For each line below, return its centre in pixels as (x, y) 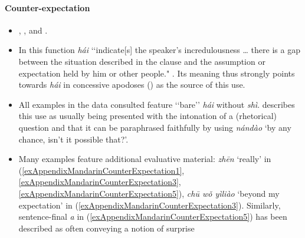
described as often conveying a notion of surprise (106, 228)
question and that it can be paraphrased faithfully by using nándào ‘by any (155, 127)
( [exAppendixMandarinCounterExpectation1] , (101, 170)
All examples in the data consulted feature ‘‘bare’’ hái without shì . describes (157, 104)
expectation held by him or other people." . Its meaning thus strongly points (157, 73)
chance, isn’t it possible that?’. (73, 139)
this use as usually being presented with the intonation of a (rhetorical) (148, 116)
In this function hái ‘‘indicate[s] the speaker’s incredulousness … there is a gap (159, 50)
